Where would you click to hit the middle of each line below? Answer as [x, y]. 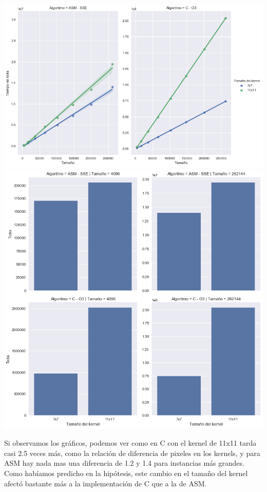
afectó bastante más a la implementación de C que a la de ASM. [106, 483]
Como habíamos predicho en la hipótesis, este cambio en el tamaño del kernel [126, 473]
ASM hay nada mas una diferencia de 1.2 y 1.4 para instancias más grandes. [124, 463]
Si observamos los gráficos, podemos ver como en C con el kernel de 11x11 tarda [130, 443]
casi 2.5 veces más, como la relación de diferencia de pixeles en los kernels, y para [132, 453]
